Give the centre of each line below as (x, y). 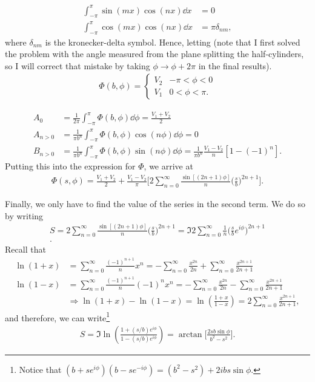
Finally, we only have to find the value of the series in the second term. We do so (155, 203)
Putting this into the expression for (70, 166)
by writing (24, 215)
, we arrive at (168, 166)
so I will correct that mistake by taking (78, 65)
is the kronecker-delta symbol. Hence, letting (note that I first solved (173, 42)
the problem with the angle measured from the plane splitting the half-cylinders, (154, 54)
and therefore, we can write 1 (58, 316)
